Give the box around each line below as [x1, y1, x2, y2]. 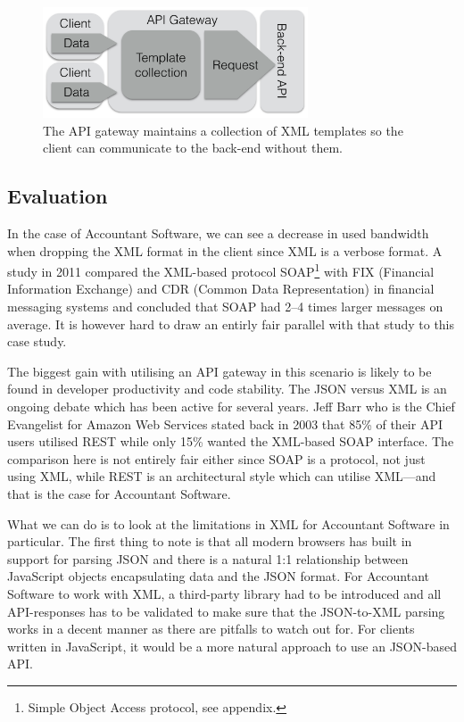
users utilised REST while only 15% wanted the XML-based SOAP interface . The [7, 432, 454, 451]
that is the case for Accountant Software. [7, 485, 231, 502]
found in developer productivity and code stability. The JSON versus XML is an [7, 379, 447, 398]
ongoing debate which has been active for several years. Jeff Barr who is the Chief [7, 397, 455, 416]
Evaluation [7, 182, 108, 210]
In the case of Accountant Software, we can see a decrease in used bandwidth [7, 224, 429, 243]
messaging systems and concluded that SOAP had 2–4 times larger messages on [7, 297, 443, 316]
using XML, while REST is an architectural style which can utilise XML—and [7, 467, 436, 485]
